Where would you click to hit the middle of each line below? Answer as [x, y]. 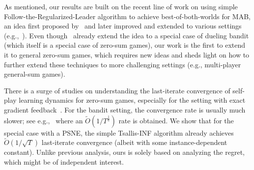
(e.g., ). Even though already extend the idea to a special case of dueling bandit [127, 35]
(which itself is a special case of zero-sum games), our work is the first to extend [125, 45]
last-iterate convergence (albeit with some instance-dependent [134, 142]
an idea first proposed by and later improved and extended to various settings [123, 26]
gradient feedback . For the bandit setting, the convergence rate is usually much [125, 109]
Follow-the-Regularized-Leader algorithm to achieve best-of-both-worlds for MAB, [127, 16]
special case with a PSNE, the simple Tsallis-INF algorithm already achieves [119, 132]
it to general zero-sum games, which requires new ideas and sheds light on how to [127, 54]
